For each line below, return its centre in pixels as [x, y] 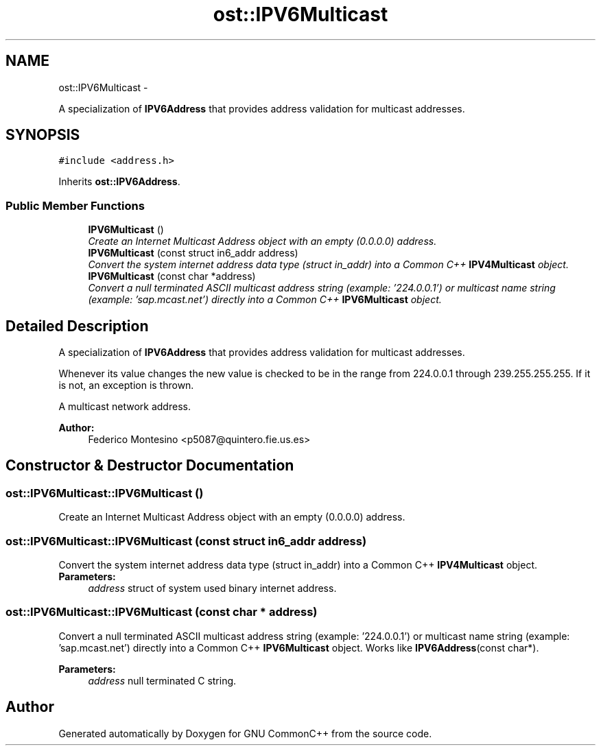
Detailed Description [77, 326]
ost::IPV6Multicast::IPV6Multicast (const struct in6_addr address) [186, 541]
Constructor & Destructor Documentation [150, 466]
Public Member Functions [75, 205]
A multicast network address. [125, 407]
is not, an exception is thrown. [126, 385]
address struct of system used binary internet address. [212, 588]
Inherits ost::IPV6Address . [119, 182]
